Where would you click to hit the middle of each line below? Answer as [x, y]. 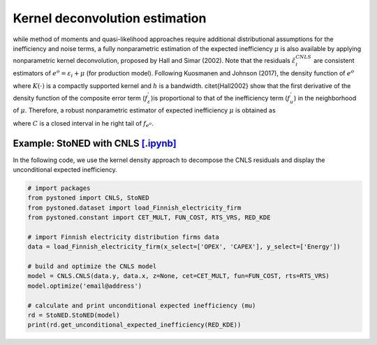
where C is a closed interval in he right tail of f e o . [83, 124]
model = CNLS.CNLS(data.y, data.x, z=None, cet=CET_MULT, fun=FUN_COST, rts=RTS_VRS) [178, 276]
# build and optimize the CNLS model [92, 266]
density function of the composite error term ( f [80, 98]
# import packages [59, 188]
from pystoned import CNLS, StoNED [88, 198]
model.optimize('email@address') [85, 286]
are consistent [334, 61]
